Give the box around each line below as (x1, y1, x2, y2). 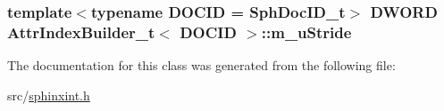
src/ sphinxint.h (7, 85, 90, 104)
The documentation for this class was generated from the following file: (7, 56, 396, 75)
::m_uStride (261, 20, 352, 43)
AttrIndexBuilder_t (7, 20, 155, 43)
